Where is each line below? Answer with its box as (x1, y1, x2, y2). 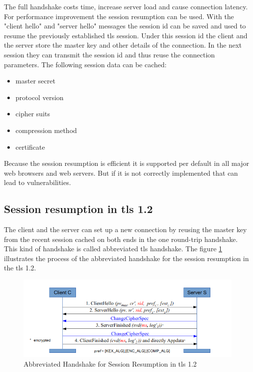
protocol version (15, 92, 64, 102)
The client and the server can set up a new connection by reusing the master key (4, 224, 247, 235)
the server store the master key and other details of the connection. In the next (4, 40, 242, 50)
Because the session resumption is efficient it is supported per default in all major (4, 158, 249, 168)
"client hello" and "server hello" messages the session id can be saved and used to (4, 21, 246, 31)
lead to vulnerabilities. (4, 177, 71, 187)
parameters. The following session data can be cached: (4, 59, 167, 69)
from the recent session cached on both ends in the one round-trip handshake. (4, 234, 238, 244)
